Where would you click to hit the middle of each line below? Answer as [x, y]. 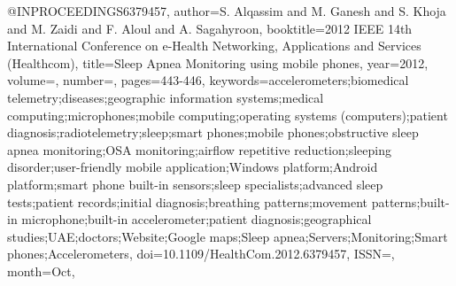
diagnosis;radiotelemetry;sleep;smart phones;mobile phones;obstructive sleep [213, 132]
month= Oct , [41, 271]
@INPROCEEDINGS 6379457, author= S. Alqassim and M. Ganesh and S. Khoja [227, 11]
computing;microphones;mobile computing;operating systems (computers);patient [228, 115]
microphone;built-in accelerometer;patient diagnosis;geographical [197, 219]
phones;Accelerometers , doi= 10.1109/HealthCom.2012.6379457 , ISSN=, [201, 254]
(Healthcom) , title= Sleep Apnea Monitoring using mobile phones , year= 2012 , [218, 62]
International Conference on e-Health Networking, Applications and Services [214, 46]
